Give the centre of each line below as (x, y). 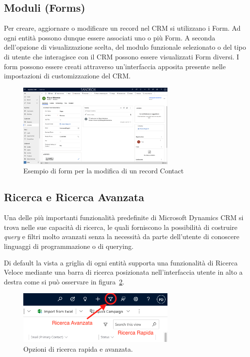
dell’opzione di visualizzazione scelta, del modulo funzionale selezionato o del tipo (125, 47)
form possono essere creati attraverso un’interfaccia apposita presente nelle (115, 66)
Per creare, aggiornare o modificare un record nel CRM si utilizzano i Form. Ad (122, 28)
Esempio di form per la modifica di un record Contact (104, 171)
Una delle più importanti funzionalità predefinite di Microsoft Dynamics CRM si (124, 217)
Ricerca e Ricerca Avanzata (74, 197)
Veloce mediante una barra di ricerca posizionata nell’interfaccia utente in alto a (123, 272)
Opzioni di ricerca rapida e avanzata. (78, 348)
